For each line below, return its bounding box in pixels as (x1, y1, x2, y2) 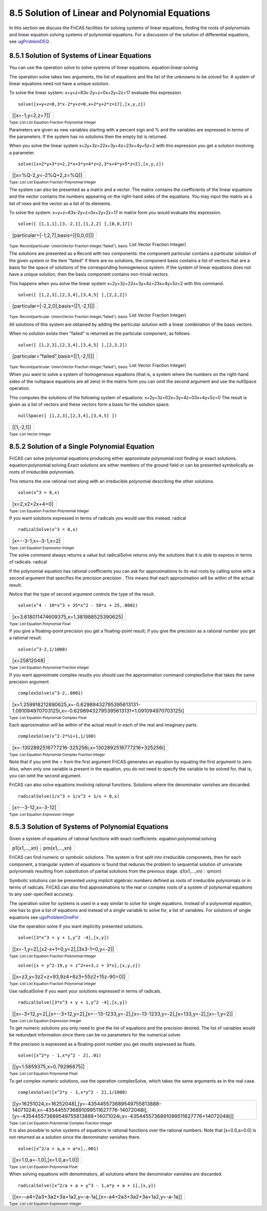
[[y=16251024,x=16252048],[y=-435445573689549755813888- (12, 1100, 162, 1107)
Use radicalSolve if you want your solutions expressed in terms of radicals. (9, 988, 162, 994)
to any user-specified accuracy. (9, 891, 74, 897)
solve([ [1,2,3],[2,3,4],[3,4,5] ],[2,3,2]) (18, 342, 128, 348)
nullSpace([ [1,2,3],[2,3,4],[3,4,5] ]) (18, 413, 117, 419)
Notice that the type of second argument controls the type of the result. (9, 591, 155, 597)
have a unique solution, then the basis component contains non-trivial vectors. (9, 271, 169, 277)
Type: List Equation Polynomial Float (9, 621, 71, 626)
